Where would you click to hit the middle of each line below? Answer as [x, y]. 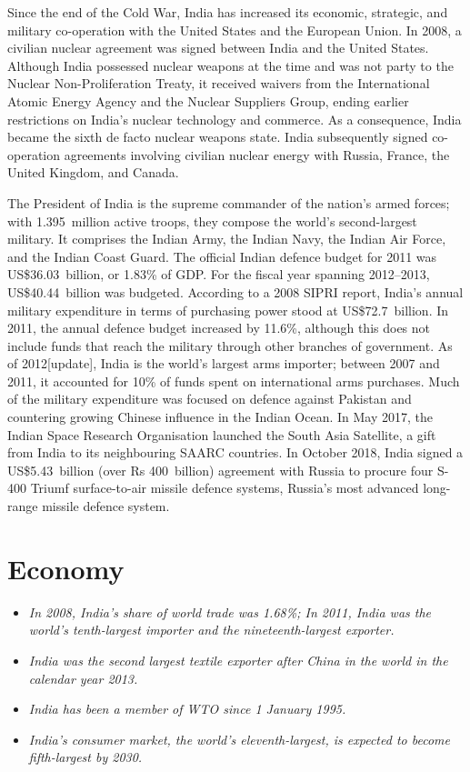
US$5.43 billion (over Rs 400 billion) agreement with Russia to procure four [220, 470]
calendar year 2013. [83, 678]
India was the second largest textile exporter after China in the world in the [238, 660]
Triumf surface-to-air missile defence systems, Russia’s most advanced [225, 488]
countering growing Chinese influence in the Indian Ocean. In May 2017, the [220, 417]
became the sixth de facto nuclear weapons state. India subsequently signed [218, 137]
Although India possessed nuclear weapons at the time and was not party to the [230, 65]
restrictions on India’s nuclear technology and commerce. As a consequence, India [235, 119]
